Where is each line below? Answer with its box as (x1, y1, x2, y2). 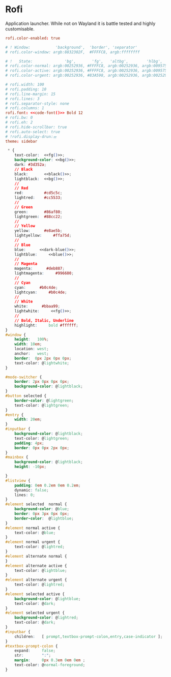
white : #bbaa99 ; (14, 304, 60, 309)
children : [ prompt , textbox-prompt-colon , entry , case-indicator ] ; (14, 634, 163, 639)
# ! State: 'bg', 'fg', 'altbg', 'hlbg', (5, 58, 163, 64)
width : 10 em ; (14, 342, 42, 347)
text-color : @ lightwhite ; (14, 360, 70, 365)
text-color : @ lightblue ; (14, 568, 67, 573)
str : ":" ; (14, 653, 51, 658)
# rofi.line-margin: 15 (5, 91, 56, 97)
